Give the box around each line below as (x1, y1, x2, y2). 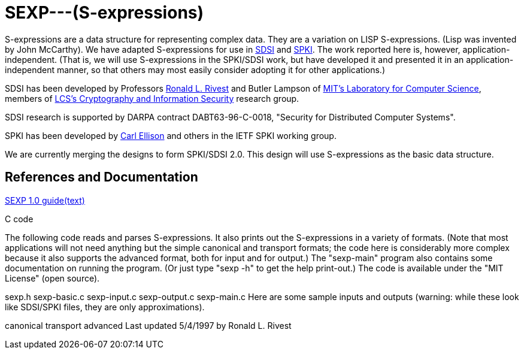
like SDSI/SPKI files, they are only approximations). (5, 301, 205, 312)
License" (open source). (5, 273, 100, 283)
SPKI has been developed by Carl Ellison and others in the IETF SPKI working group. (5, 130, 337, 141)
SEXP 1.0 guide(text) (5, 195, 85, 205)
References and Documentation (5, 170, 198, 185)
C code (5, 213, 34, 224)
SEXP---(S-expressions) (5, 2, 204, 23)
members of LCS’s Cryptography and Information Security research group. (5, 93, 299, 104)
